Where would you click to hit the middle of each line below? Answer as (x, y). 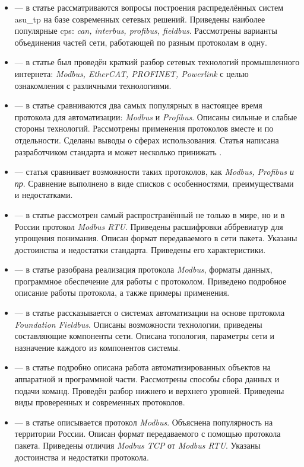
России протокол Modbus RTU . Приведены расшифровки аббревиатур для (149, 226)
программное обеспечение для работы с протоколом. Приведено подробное (151, 281)
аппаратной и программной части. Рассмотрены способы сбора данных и (147, 379)
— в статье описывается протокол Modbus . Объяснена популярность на (144, 422)
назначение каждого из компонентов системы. (97, 347)
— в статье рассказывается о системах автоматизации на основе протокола (150, 313)
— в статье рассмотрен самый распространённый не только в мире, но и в (150, 214)
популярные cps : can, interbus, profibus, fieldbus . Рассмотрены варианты (146, 31)
